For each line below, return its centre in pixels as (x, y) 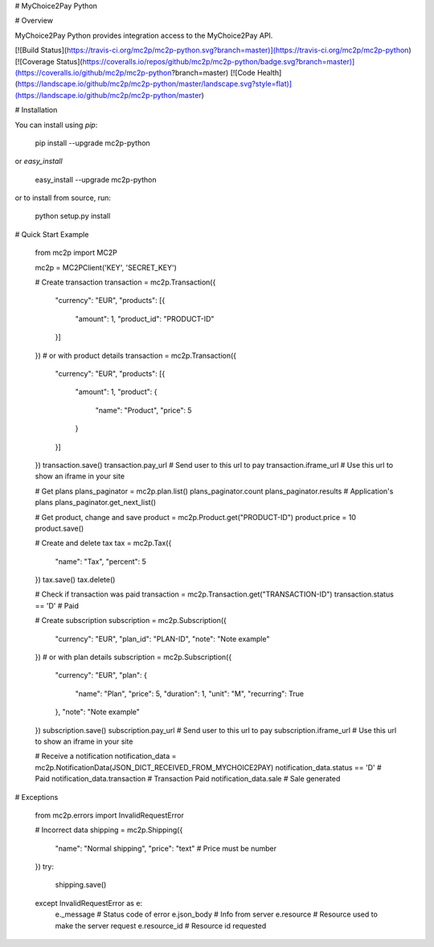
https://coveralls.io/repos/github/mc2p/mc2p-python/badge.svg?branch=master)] (219, 61)
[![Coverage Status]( (49, 61)
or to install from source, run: (63, 198)
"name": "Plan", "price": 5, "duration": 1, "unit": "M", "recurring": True (190, 693)
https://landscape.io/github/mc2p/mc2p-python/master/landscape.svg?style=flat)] (155, 84)
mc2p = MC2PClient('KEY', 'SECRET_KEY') (106, 267)
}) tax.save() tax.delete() (75, 580)
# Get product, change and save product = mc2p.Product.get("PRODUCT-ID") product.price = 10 (196, 517)
